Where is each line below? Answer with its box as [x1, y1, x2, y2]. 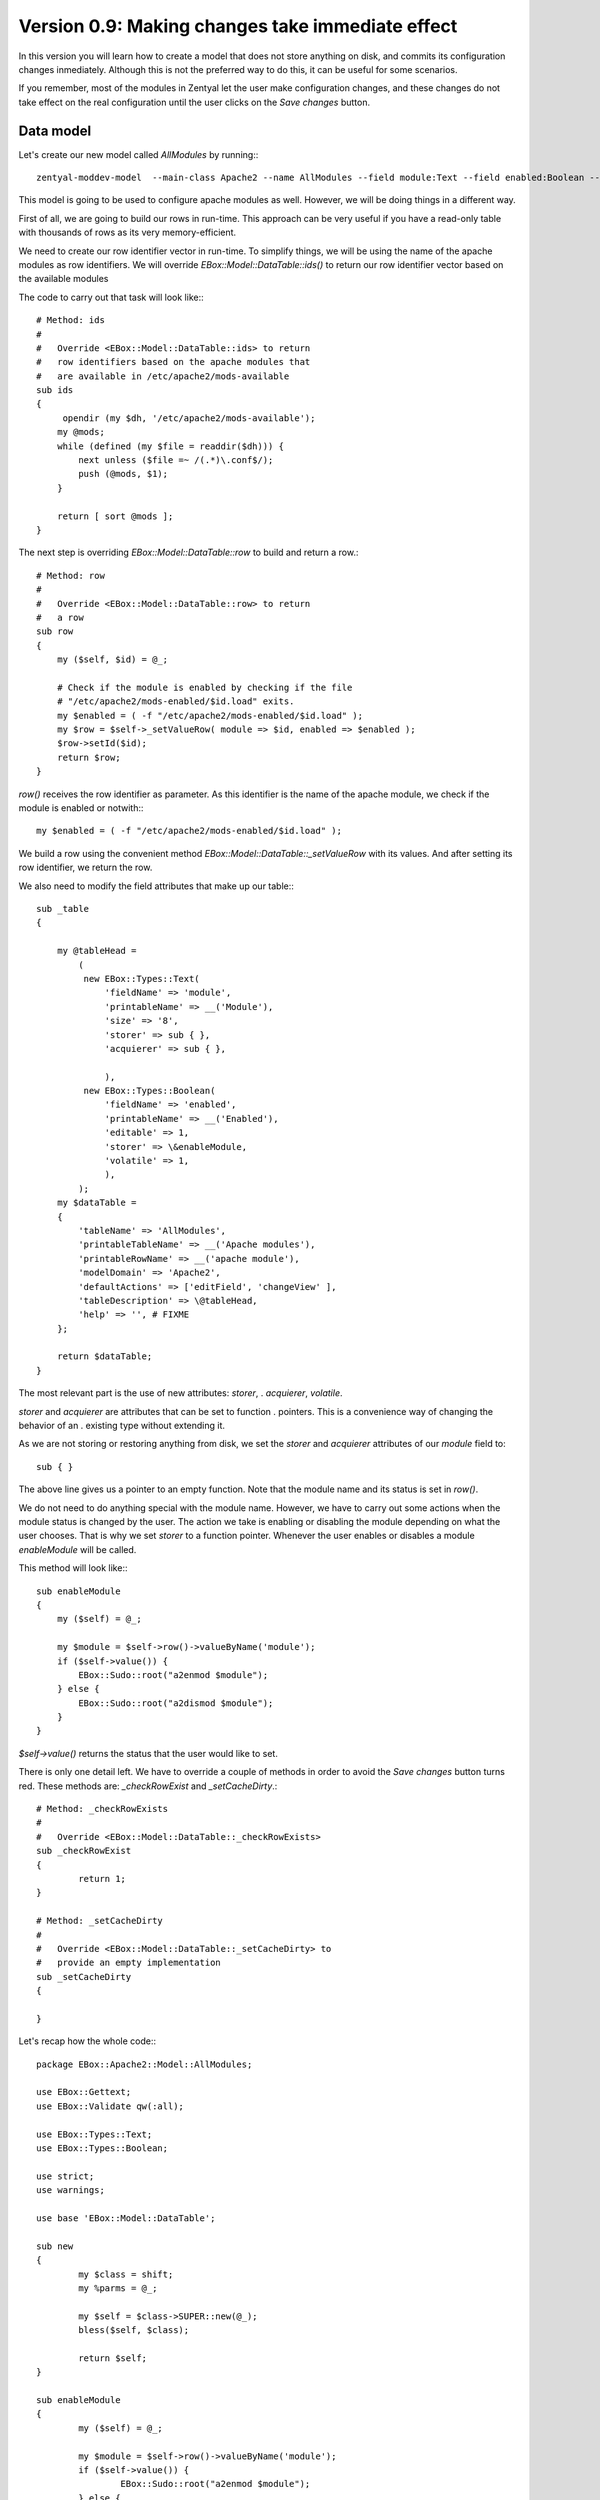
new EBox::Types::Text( [83, 973, 200, 984]
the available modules [18, 273, 109, 285]
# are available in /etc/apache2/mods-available [36, 370, 290, 382]
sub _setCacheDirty [36, 1971, 132, 1982]
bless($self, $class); [78, 2325, 190, 2336]
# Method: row [36, 570, 105, 581]
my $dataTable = [56, 1197, 137, 1209]
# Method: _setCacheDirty [36, 1915, 164, 1927]
